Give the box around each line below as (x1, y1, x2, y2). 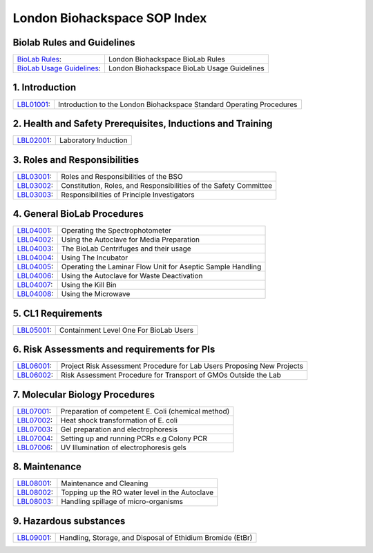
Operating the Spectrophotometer (61, 226, 172, 235)
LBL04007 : (17, 280, 53, 290)
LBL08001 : (17, 478, 52, 488)
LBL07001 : (17, 406, 52, 416)
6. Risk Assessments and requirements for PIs (12, 344, 216, 356)
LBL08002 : (17, 487, 53, 497)
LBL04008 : (17, 289, 54, 299)
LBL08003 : (17, 497, 53, 507)
